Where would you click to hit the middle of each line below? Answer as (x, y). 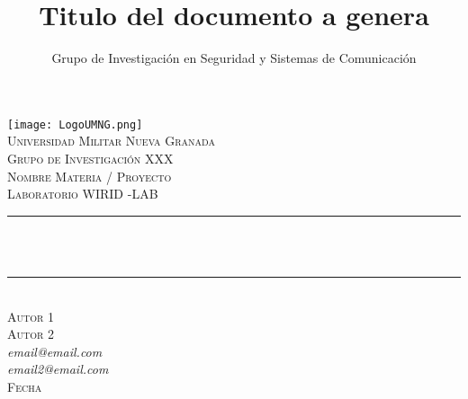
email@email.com (55, 351)
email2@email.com (58, 369)
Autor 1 (31, 316)
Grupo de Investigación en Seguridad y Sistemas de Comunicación (234, 58)
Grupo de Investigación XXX (90, 158)
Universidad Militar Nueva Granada (111, 141)
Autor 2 (31, 334)
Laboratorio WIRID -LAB (83, 194)
